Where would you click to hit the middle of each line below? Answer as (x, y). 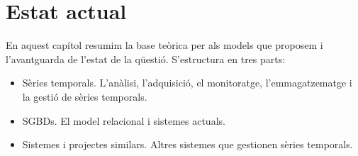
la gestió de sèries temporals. (85, 96)
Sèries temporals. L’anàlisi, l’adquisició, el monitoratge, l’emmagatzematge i (187, 83)
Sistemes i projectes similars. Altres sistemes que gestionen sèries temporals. (188, 144)
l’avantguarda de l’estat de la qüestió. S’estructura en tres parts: (146, 58)
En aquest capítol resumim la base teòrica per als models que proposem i (164, 45)
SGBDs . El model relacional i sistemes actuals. (124, 120)
